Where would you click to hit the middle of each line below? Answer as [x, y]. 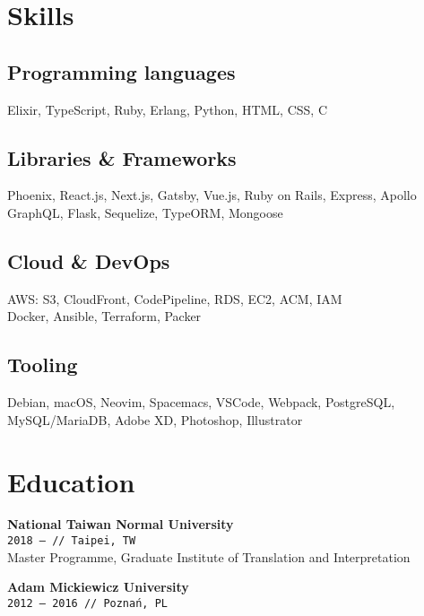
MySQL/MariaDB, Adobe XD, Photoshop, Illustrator [155, 419]
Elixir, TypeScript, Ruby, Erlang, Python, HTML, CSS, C [168, 109]
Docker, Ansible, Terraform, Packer [104, 316]
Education [71, 481]
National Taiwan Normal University [121, 524]
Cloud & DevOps [89, 260]
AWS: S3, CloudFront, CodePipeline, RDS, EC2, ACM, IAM [175, 298]
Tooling [43, 364]
